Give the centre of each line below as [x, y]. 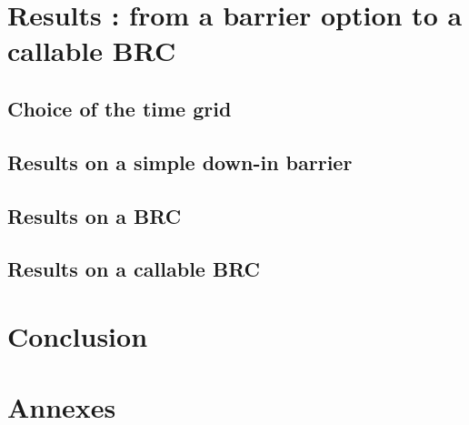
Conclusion [78, 335]
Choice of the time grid [120, 108]
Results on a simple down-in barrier [180, 162]
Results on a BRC [95, 215]
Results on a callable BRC [134, 269]
